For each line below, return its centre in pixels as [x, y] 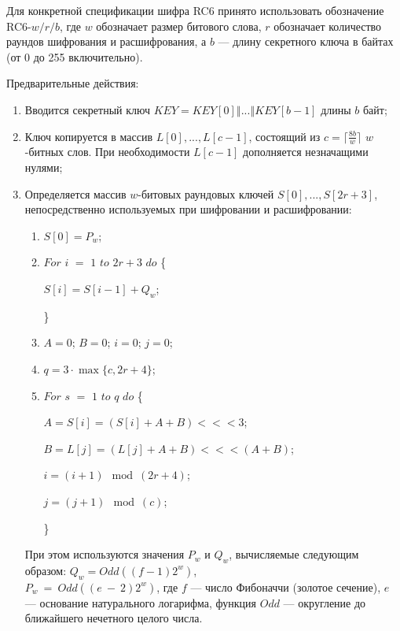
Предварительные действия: [73, 83]
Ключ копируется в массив [89, 136]
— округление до [325, 602]
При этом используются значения [105, 554]
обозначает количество [328, 26]
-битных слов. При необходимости [107, 152]
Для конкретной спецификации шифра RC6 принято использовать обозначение [195, 10]
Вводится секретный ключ [88, 109]
